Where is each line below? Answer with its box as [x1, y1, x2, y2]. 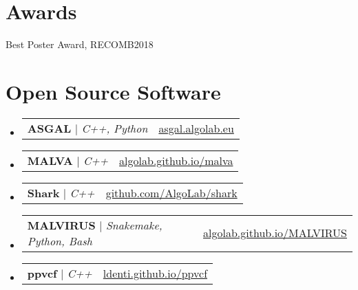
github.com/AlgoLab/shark [105, 184, 238, 201]
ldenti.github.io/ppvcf [103, 265, 208, 281]
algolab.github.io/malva [119, 152, 233, 168]
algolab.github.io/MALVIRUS [203, 225, 347, 241]
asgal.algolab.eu [158, 120, 234, 136]
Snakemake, [105, 216, 162, 233]
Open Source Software [6, 77, 221, 105]
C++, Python [81, 120, 148, 136]
